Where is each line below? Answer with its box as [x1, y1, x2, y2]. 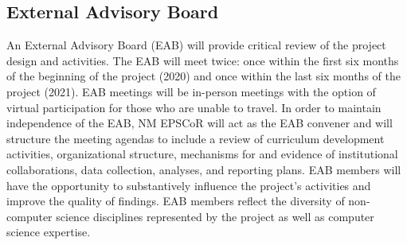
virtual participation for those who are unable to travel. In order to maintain [6, 99, 382, 115]
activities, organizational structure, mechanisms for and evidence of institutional [6, 146, 398, 162]
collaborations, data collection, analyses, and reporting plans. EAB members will [6, 161, 401, 177]
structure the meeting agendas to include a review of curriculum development [6, 130, 385, 146]
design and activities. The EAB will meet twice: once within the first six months [6, 52, 399, 68]
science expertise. [6, 224, 91, 240]
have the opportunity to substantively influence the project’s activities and [6, 177, 371, 193]
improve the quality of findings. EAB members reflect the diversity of [6, 192, 345, 209]
